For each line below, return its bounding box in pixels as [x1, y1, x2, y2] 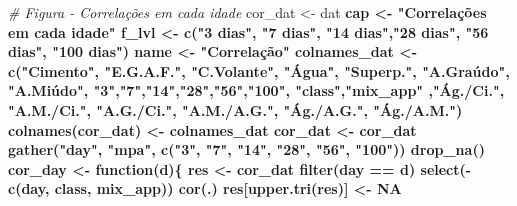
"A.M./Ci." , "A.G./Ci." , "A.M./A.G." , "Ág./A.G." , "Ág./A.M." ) [8, 99, 463, 120]
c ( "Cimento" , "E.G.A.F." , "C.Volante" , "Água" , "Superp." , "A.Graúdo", [8, 60, 510, 81]
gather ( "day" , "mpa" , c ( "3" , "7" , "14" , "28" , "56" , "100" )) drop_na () [8, 139, 485, 160]
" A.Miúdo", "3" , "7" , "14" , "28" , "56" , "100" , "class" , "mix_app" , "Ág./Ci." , [8, 80, 505, 101]
